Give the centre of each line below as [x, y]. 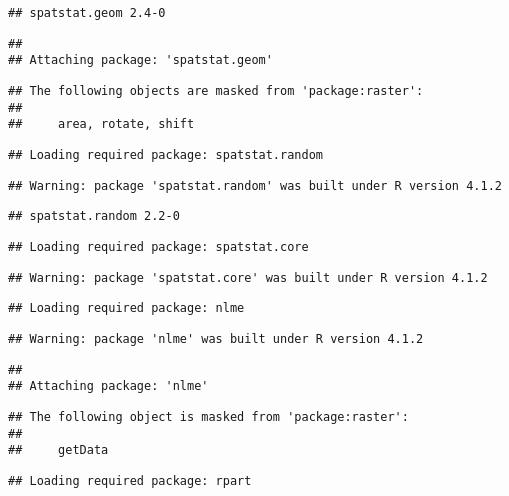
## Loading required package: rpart [130, 480]
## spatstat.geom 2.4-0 [87, 13]
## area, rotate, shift [101, 124]
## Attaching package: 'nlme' [108, 386]
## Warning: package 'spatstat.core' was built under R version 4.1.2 [248, 277]
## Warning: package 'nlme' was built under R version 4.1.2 [216, 338]
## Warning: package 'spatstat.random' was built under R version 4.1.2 [255, 185]
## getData [58, 450]
